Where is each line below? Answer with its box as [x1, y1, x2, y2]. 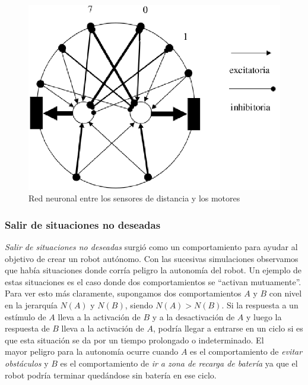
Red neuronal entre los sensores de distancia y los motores [28, 192, 240, 204]
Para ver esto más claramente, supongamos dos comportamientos [5, 287, 242, 299]
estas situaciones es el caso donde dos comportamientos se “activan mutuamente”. [5, 275, 301, 288]
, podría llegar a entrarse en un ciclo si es [153, 322, 303, 334]
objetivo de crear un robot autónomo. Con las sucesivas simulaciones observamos [5, 252, 299, 264]
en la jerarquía [5, 298, 58, 311]
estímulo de [5, 310, 46, 323]
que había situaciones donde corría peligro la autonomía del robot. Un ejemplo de [5, 264, 302, 276]
